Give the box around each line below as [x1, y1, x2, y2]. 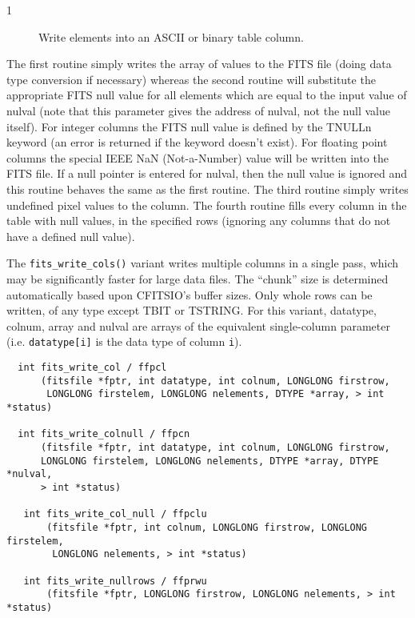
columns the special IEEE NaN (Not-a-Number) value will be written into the [6, 149, 389, 166]
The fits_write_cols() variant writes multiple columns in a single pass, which [6, 255, 399, 271]
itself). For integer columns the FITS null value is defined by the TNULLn [6, 118, 372, 134]
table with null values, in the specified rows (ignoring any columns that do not [6, 212, 391, 229]
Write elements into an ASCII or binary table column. [38, 28, 304, 45]
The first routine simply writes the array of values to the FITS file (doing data [6, 55, 392, 72]
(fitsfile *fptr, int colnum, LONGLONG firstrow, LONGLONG [46, 521, 368, 533]
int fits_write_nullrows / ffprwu [23, 575, 207, 587]
